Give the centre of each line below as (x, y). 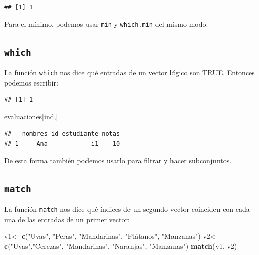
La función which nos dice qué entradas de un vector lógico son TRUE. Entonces (129, 73)
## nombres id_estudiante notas (62, 134)
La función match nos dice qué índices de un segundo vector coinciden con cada (127, 209)
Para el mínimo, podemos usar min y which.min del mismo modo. (106, 24)
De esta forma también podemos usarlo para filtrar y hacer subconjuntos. (118, 160)
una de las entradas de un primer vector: (67, 219)
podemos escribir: (31, 82)
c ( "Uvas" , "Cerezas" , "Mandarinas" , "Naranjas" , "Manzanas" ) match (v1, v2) (121, 246)
